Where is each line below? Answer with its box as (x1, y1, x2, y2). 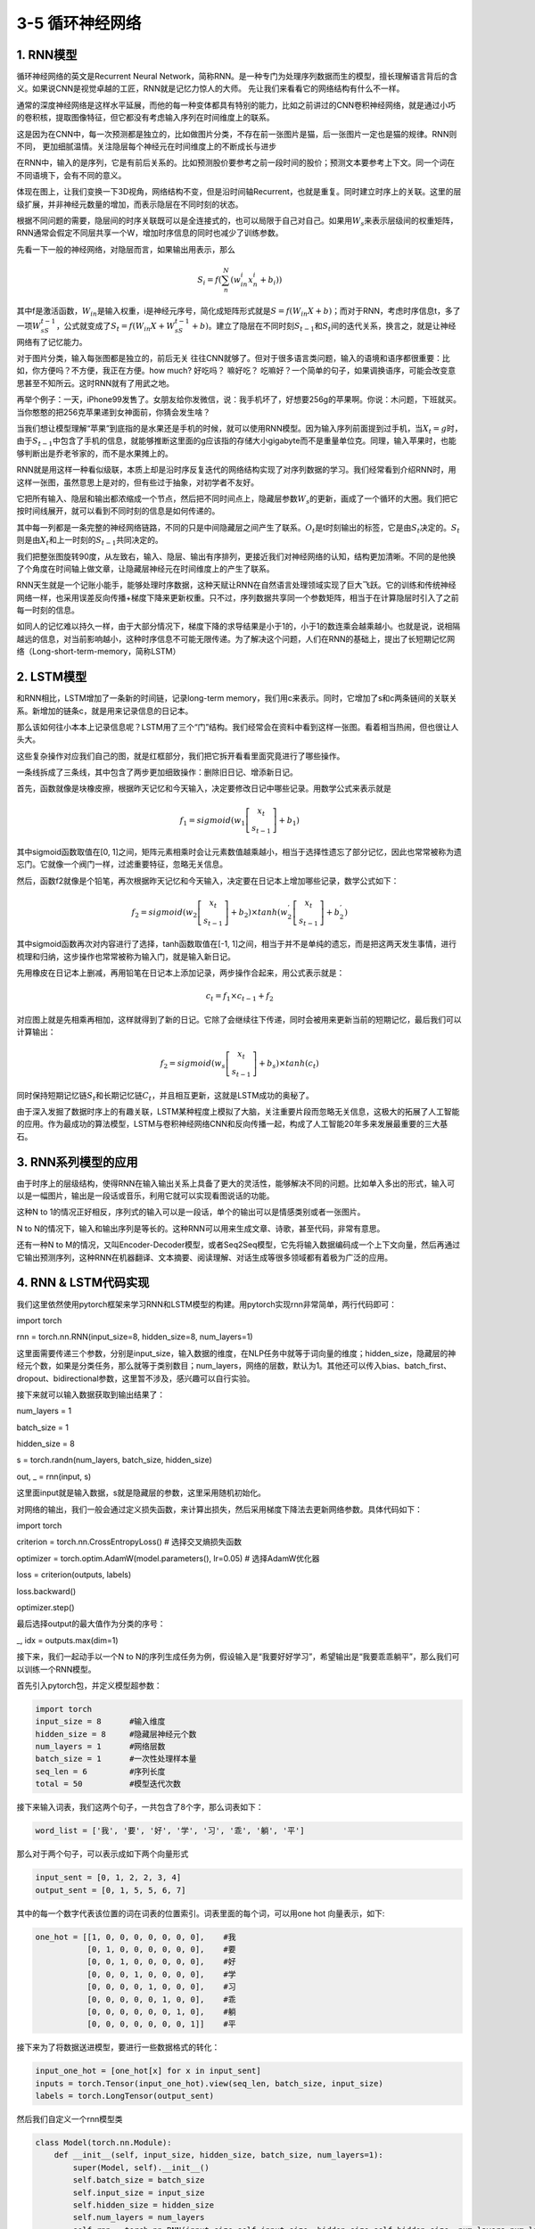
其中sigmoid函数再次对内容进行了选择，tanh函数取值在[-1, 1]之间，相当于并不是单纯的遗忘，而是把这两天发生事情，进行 (16, 939, 457, 950)
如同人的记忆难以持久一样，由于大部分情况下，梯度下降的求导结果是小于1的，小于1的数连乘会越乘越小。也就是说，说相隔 (16, 621, 461, 632)
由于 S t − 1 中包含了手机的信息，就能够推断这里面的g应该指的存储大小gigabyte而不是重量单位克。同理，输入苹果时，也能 (16, 435, 457, 448)
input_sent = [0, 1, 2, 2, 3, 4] (35, 1872, 182, 1883)
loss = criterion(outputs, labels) (16, 1569, 132, 1580)
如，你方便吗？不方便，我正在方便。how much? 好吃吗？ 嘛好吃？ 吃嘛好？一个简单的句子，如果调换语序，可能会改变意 (16, 366, 457, 376)
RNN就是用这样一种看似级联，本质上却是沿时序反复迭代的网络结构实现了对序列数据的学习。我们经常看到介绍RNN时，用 (16, 465, 457, 475)
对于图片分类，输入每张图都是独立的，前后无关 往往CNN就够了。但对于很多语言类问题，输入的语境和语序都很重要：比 (16, 353, 450, 364)
